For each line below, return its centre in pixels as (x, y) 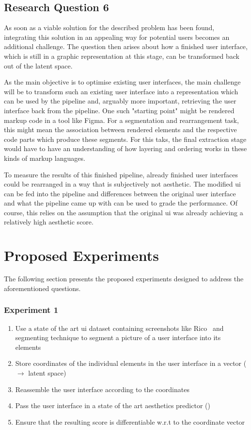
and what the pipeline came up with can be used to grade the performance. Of (121, 203)
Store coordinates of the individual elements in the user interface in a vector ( (131, 363)
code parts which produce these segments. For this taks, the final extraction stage (125, 139)
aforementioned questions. (42, 288)
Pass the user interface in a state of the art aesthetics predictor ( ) (113, 405)
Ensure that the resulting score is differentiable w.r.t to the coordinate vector (130, 421)
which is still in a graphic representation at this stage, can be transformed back (122, 56)
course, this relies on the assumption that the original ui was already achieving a (124, 212)
